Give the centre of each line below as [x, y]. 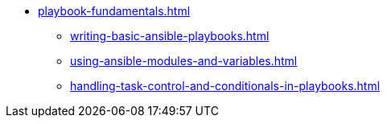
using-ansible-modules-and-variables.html [184, 61]
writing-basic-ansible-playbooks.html [170, 36]
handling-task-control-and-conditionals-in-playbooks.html [225, 86]
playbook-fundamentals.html [114, 11]
